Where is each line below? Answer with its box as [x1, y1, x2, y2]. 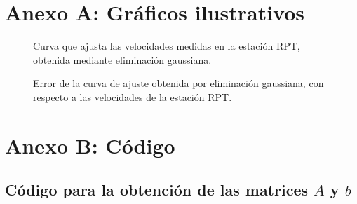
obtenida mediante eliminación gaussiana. [33, 52, 212, 67]
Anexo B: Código [5, 130, 175, 159]
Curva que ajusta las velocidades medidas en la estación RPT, [33, 39, 300, 53]
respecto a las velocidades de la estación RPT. [33, 89, 232, 104]
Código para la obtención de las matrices [5, 179, 308, 200]
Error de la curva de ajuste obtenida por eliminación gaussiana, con [33, 76, 324, 90]
